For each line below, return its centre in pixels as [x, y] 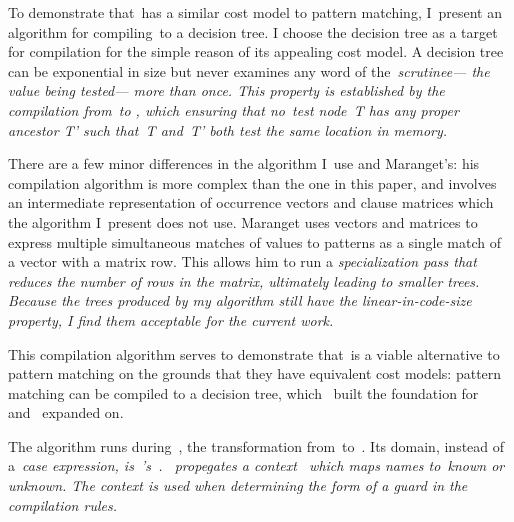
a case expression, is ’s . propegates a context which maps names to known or [256, 465]
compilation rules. [62, 504]
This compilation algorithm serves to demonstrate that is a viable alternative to [254, 353]
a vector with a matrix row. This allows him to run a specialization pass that [242, 261]
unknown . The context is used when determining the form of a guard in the [238, 485]
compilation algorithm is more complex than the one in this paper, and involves [252, 182]
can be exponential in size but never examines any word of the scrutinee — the [249, 70]
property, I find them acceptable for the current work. [171, 319]
